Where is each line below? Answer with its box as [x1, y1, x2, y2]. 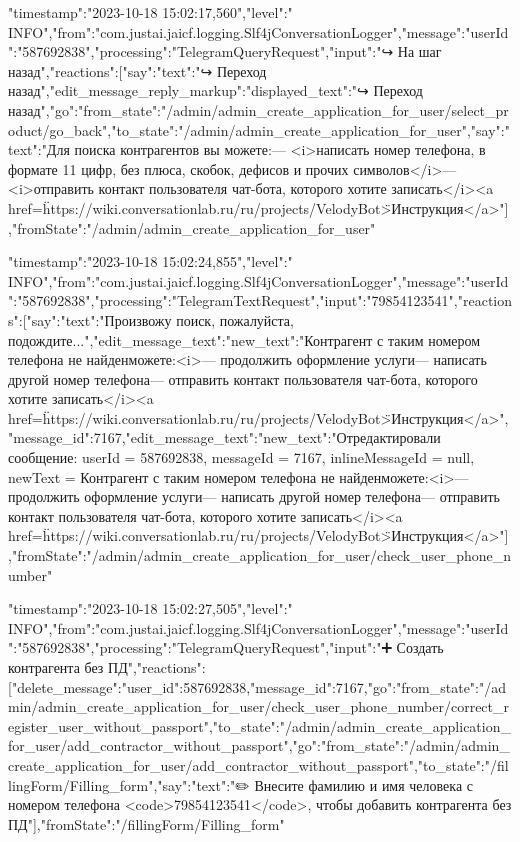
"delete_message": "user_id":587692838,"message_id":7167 [11, 676, 364, 697]
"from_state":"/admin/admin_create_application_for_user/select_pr [78, 99, 509, 120]
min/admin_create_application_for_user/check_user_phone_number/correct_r [8, 696, 510, 717]
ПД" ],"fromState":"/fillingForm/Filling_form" [8, 813, 285, 834]
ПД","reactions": [108, 657, 206, 677]
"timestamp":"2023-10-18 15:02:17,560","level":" [8, 2, 293, 22]
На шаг [397, 41, 442, 62]
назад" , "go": [8, 99, 79, 120]
